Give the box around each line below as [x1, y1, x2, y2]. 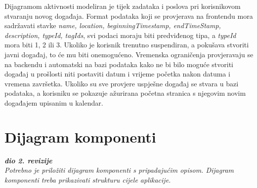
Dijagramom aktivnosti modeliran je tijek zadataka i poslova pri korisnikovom [4, 1, 241, 11]
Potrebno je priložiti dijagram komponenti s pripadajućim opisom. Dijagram [4, 165, 234, 175]
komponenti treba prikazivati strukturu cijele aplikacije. [4, 174, 171, 185]
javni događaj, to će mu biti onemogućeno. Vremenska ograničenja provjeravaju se [4, 49, 254, 59]
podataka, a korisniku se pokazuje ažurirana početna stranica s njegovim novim [4, 88, 246, 98]
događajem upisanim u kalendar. [4, 97, 103, 108]
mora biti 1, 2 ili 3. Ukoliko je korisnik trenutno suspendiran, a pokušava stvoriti [4, 39, 249, 50]
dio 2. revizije [4, 155, 52, 165]
